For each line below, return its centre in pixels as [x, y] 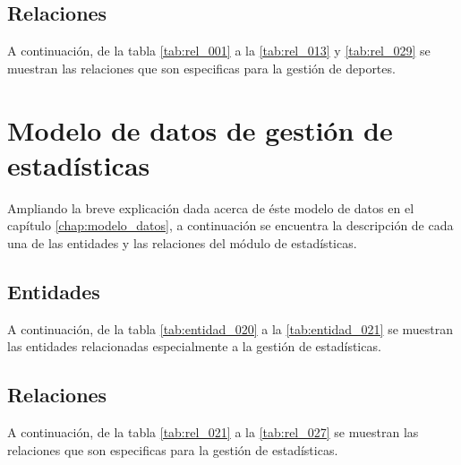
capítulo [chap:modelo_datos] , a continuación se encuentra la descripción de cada [230, 225]
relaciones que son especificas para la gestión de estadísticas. [173, 449]
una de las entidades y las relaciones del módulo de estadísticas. [182, 242]
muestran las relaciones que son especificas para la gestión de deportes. [201, 68]
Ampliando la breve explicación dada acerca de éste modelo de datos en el [211, 207]
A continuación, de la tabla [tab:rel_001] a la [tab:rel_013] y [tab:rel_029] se [219, 51]
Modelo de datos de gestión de [200, 129]
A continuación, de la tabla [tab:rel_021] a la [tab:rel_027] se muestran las [213, 432]
